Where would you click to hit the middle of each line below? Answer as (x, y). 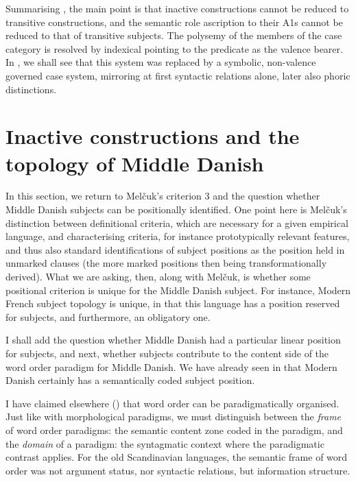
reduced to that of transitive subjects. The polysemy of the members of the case (174, 35)
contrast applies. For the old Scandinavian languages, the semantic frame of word (177, 457)
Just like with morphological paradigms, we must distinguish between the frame (174, 417)
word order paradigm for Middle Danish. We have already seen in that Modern (171, 366)
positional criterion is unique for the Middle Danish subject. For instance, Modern (178, 290)
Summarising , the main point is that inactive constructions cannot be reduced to (177, 8)
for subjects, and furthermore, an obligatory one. (108, 316)
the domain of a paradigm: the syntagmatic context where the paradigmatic (165, 443)
